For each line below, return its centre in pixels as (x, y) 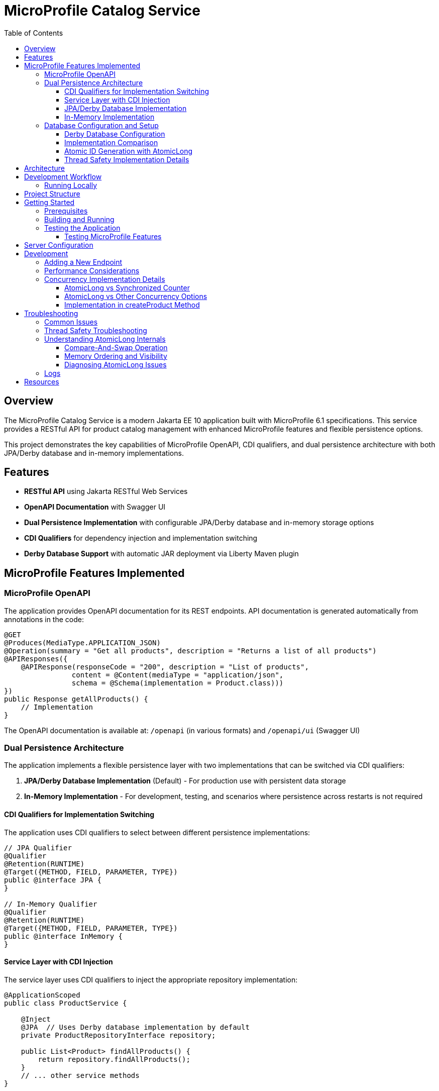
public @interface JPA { (53, 880)
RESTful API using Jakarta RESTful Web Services (106, 491)
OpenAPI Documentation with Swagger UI (95, 507)
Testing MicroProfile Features (113, 236)
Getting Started (49, 202)
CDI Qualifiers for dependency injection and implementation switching (141, 538)
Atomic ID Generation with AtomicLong (129, 151)
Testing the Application (82, 228)
